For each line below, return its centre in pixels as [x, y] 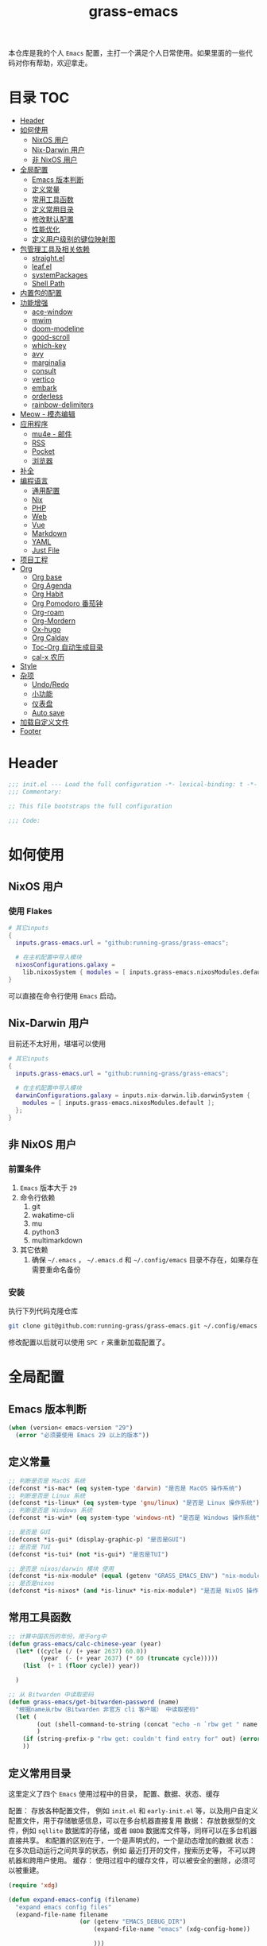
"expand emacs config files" [64, 1907]
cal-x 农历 [48, 657]
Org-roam [48, 612]
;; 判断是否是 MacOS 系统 [47, 1481]
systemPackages [60, 275]
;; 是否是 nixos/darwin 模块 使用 [61, 1568]
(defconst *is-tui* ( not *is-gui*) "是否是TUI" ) [89, 1554]
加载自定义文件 [44, 723]
